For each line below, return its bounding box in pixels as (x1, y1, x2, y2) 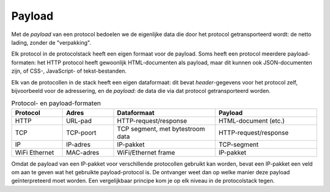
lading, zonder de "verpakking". (11, 39, 92, 46)
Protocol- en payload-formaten (11, 99, 101, 108)
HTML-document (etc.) (218, 116, 285, 125)
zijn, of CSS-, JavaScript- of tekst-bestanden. (11, 67, 127, 75)
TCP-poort (66, 128, 97, 137)
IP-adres (66, 140, 91, 149)
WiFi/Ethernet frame (117, 148, 175, 157)
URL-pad (66, 116, 92, 125)
